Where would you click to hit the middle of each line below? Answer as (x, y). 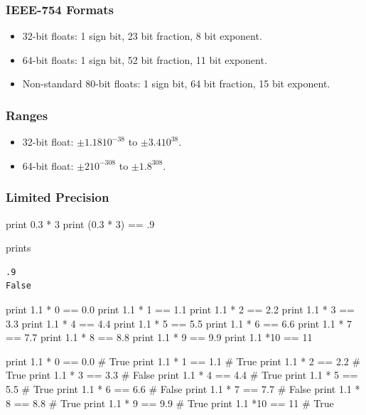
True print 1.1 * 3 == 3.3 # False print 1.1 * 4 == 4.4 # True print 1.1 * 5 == (182, 375)
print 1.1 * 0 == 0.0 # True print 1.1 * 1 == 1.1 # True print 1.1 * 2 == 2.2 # (183, 361)
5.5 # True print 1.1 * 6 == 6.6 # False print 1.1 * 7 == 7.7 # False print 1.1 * (183, 388)
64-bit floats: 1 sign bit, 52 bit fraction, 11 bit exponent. (145, 59)
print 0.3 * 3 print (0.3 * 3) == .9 (80, 223)
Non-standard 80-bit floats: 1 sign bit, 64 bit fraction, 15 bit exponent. (176, 83)
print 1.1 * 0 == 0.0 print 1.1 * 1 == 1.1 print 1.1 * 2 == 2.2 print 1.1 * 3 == (180, 309)
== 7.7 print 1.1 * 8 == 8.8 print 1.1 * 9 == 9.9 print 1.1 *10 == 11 (159, 337)
